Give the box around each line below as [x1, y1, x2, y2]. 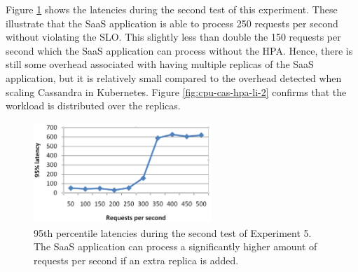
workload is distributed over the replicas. [6, 98, 181, 113]
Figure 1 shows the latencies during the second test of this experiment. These [6, 2, 338, 16]
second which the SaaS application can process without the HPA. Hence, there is [6, 43, 353, 57]
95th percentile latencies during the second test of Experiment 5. [34, 225, 312, 240]
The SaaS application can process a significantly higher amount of [34, 239, 317, 254]
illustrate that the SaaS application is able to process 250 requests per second [6, 15, 338, 30]
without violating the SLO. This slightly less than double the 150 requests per [6, 29, 341, 44]
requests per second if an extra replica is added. [34, 252, 239, 267]
